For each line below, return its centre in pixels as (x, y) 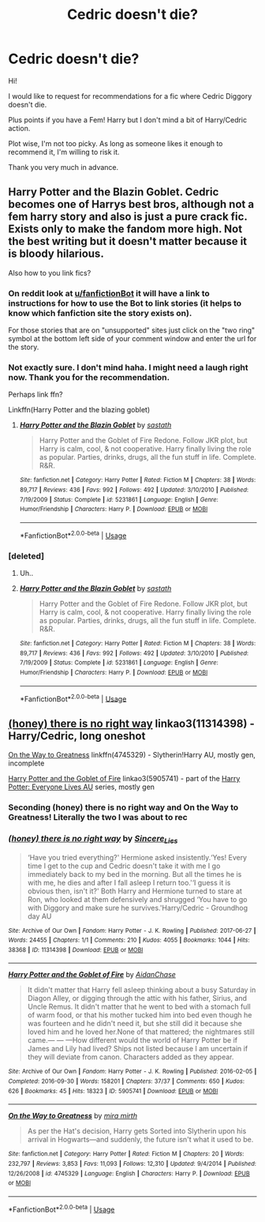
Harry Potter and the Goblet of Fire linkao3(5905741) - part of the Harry (124, 779)
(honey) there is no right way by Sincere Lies (93, 839)
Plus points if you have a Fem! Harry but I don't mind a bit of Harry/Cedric (127, 119)
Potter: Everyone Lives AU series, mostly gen (82, 787)
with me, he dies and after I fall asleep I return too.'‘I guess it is (129, 882)
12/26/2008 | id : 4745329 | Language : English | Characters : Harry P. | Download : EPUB (129, 1173)
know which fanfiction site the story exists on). (100, 313)
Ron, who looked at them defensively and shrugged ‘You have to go (137, 899)
